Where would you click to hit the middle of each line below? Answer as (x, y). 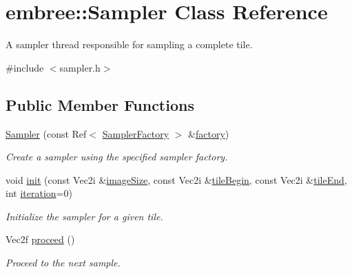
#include (25, 67)
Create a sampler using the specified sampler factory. (117, 157)
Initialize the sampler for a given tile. (84, 216)
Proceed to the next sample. (63, 263)
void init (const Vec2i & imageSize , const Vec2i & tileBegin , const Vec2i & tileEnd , (176, 179)
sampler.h (80, 67)
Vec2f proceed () (40, 239)
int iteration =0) (39, 193)
